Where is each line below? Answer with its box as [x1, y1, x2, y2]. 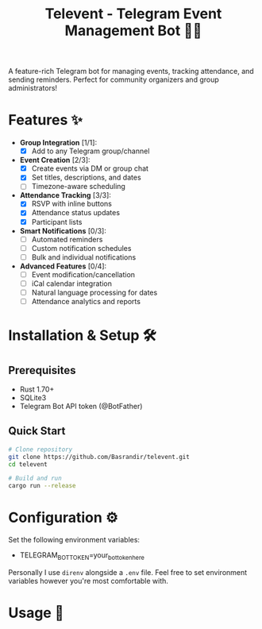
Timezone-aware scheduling [31, 182, 125, 191]
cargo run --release [8, 482, 77, 490]
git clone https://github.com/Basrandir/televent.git [8, 453, 191, 461]
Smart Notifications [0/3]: [19, 226, 107, 235]
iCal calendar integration [31, 279, 113, 288]
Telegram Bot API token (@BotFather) [19, 402, 143, 411]
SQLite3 [19, 393, 47, 402]
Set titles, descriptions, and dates [31, 172, 141, 183]
